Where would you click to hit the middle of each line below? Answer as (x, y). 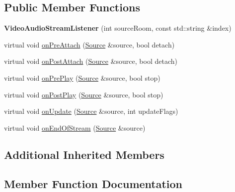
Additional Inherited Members (84, 154)
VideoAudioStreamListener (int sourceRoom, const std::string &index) (118, 28)
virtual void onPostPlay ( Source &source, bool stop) (84, 94)
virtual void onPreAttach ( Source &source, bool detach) (89, 44)
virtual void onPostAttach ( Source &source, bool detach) (91, 61)
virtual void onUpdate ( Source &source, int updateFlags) (91, 111)
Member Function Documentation (93, 183)
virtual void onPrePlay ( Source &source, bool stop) (82, 77)
